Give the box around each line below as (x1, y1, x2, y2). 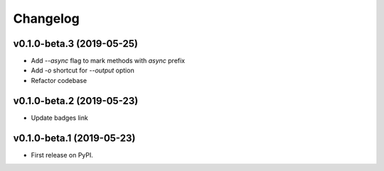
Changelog (13, 11, 80, 26)
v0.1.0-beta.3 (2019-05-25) (13, 38, 139, 50)
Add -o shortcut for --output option (31, 66, 134, 75)
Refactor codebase (31, 76, 87, 84)
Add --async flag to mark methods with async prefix (31, 57, 186, 65)
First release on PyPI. (31, 150, 94, 159)
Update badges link (31, 114, 88, 122)
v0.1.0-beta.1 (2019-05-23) (13, 132, 136, 144)
